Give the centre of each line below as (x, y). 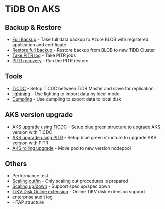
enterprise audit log (33, 197)
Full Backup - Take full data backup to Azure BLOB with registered (80, 39)
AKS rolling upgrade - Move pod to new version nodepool (72, 148)
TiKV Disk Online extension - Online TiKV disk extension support (79, 192)
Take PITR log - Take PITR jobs (44, 55)
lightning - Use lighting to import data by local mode (66, 94)
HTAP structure (28, 202)
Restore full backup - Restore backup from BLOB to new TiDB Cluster (83, 50)
